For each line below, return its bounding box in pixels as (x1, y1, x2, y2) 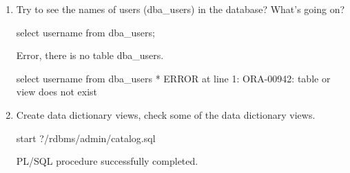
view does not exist (16, 84, 97, 99)
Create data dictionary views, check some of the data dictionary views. (16, 107, 316, 122)
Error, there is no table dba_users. (16, 48, 164, 62)
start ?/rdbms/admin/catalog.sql (16, 130, 156, 145)
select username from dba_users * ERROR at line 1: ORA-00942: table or (16, 71, 331, 85)
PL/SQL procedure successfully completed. (16, 154, 198, 168)
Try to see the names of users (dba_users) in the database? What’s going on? (16, 2, 345, 16)
